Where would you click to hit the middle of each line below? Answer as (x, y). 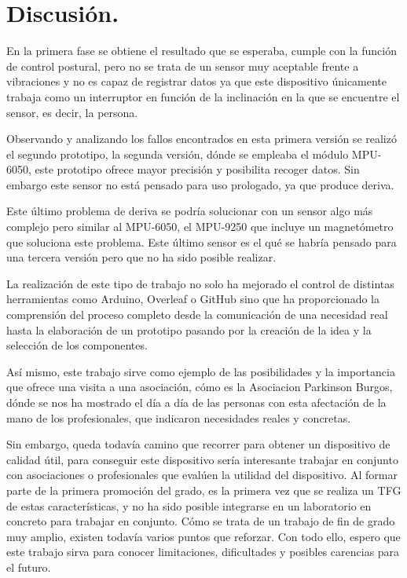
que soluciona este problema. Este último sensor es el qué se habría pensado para (202, 241)
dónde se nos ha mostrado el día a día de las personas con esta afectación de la (196, 402)
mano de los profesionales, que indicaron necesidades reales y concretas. (179, 417)
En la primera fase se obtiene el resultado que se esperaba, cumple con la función (202, 51)
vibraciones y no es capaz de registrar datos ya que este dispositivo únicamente (197, 81)
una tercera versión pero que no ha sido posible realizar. (141, 257)
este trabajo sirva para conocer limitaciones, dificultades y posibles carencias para (203, 552)
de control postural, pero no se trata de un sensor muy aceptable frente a (183, 66)
